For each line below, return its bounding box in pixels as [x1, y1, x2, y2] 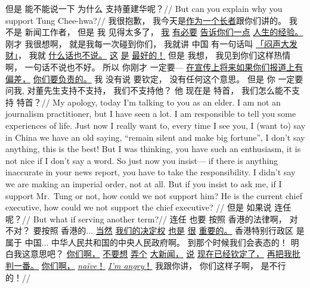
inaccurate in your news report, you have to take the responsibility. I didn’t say [5, 166, 296, 178]
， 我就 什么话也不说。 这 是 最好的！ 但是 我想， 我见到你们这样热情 [18, 49, 291, 61]
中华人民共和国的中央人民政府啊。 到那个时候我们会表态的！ [51, 236, 288, 248]
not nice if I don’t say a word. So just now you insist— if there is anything [5, 154, 278, 166]
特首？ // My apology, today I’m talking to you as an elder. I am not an [16, 95, 281, 108]
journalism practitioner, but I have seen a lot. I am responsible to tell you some [5, 107, 296, 120]
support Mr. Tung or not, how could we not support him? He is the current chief [5, 189, 302, 202]
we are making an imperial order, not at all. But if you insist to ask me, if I [5, 177, 282, 190]
